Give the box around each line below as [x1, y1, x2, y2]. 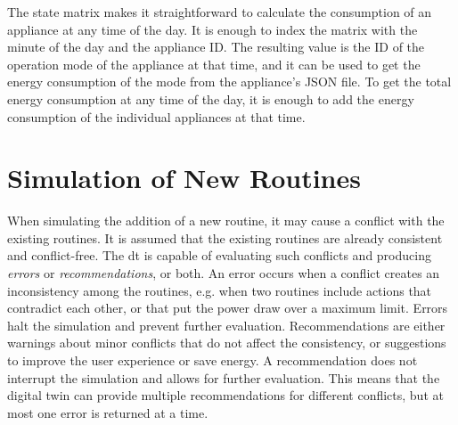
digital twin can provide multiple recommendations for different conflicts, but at [7, 386, 444, 405]
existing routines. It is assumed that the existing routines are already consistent [7, 228, 443, 247]
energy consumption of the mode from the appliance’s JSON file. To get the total [7, 72, 452, 91]
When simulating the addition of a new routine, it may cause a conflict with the [7, 211, 445, 230]
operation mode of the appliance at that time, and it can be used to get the [7, 54, 421, 73]
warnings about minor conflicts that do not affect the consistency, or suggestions [7, 333, 446, 352]
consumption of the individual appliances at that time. [7, 107, 306, 126]
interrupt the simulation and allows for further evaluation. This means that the [7, 368, 440, 387]
